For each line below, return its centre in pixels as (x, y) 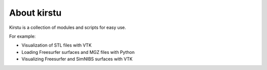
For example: (22, 36)
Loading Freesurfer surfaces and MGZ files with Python (78, 52)
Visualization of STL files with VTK (57, 45)
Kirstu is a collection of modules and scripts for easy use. (67, 27)
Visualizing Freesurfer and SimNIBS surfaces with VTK (77, 59)
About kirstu (35, 13)
